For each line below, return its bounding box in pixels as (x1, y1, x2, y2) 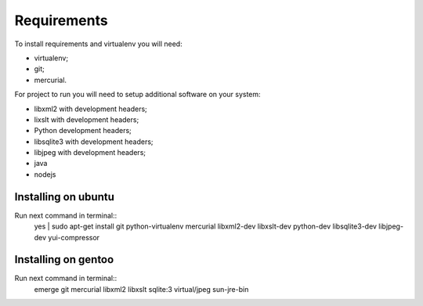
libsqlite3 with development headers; (34, 137, 154, 146)
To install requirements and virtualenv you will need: (14, 39, 183, 49)
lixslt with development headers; (34, 114, 139, 124)
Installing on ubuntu (14, 190, 115, 203)
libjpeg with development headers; (34, 148, 146, 157)
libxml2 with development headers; (34, 104, 148, 113)
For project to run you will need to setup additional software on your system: (14, 90, 262, 99)
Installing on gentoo (14, 253, 114, 266)
